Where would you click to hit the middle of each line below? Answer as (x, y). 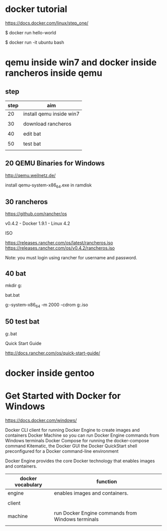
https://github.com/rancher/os (36, 214)
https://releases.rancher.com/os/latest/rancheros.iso (59, 243)
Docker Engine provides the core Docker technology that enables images (80, 461)
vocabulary (28, 485)
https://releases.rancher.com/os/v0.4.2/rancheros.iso (60, 248)
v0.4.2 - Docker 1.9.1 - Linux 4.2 (38, 223)
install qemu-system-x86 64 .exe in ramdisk (48, 185)
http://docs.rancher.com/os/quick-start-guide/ (53, 353)
